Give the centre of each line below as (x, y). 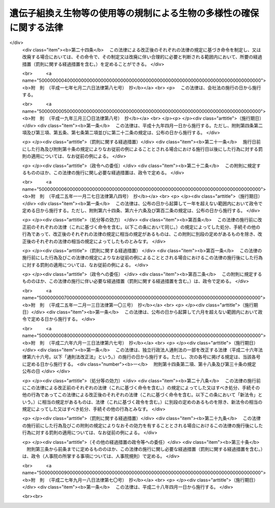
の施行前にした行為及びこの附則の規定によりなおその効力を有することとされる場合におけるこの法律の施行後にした (143, 426)
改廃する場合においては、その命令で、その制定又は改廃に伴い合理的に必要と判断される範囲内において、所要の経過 (142, 57)
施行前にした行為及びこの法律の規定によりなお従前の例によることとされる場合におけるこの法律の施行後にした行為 (143, 258)
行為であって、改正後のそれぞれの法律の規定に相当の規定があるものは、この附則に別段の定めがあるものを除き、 (140, 234)
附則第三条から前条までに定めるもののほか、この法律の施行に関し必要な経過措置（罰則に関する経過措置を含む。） (145, 449)
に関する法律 (36, 27)
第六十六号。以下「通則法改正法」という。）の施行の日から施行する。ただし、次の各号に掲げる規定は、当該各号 (143, 357)
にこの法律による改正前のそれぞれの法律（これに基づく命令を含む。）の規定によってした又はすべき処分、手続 (137, 387)
